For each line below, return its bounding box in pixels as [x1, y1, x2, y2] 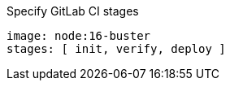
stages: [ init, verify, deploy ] [7, 42, 226, 55]
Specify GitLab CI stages [7, 4, 139, 18]
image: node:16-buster [7, 29, 151, 42]
